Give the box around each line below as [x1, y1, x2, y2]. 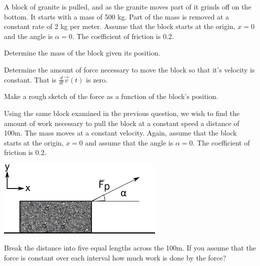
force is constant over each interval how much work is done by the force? [4, 252, 226, 262]
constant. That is [4, 74, 56, 84]
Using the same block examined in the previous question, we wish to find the [4, 107, 239, 118]
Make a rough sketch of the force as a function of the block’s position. [4, 91, 218, 101]
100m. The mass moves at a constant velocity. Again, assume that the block [4, 127, 237, 138]
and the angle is [4, 30, 53, 41]
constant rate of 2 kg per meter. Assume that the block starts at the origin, [4, 21, 235, 31]
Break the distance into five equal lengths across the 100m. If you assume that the [4, 242, 256, 253]
